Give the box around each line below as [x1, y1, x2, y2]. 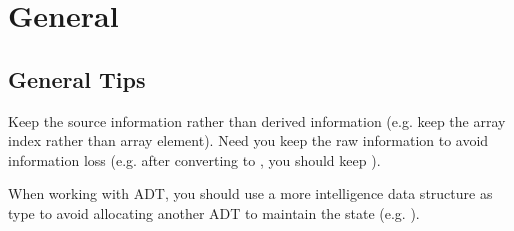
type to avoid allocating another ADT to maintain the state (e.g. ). [8, 202, 420, 223]
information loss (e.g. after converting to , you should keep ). [8, 149, 381, 170]
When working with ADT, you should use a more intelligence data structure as [8, 183, 493, 204]
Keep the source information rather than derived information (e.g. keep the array [8, 110, 506, 131]
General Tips [8, 63, 146, 94]
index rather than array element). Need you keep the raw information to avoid [8, 130, 489, 151]
